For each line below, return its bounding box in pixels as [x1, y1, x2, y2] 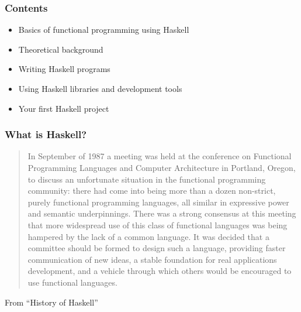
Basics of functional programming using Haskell [18, 23, 189, 36]
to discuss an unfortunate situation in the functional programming [27, 173, 266, 185]
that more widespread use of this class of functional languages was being [27, 218, 288, 231]
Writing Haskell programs [18, 63, 110, 75]
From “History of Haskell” [5, 296, 98, 308]
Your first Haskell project [18, 102, 109, 114]
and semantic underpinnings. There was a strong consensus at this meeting [27, 207, 296, 220]
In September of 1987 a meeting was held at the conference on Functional [27, 150, 292, 162]
